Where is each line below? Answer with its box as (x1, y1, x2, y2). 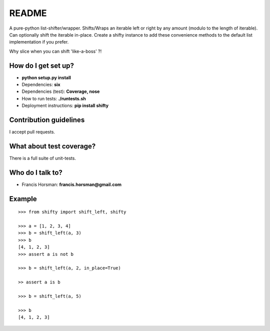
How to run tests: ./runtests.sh (21, 95, 86, 101)
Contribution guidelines (9, 116, 85, 124)
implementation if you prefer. (9, 39, 69, 45)
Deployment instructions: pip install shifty (21, 103, 109, 109)
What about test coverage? (9, 142, 96, 150)
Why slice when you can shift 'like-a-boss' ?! (9, 48, 102, 54)
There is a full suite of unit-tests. (9, 155, 76, 161)
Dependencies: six (21, 82, 60, 88)
